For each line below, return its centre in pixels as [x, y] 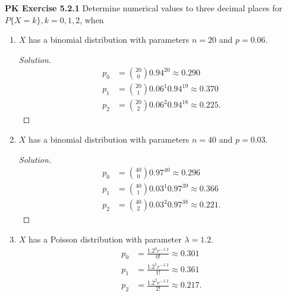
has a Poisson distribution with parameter [105, 239]
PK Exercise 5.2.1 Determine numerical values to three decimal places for [143, 8]
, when [92, 19]
